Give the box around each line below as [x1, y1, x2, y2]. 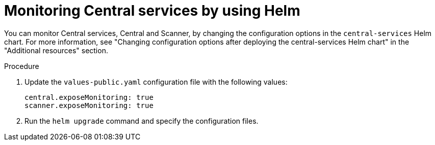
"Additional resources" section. [4, 46, 108, 55]
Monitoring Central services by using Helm [4, 2, 300, 19]
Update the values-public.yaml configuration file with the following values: [24, 77, 288, 86]
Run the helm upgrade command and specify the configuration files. [24, 116, 259, 125]
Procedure [4, 61, 39, 70]
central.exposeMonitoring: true [24, 93, 153, 101]
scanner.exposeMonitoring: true [24, 101, 153, 110]
